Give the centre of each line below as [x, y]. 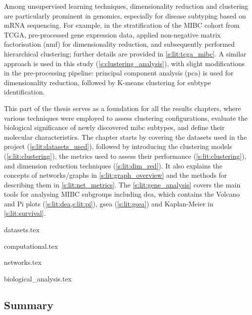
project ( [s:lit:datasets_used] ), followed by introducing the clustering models [118, 146]
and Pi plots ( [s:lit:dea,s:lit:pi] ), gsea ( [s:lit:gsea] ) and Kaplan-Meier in [109, 203]
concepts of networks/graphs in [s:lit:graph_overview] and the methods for [116, 175]
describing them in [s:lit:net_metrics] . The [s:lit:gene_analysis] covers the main [122, 184]
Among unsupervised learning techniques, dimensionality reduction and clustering [126, 6]
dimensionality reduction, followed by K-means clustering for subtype [107, 82]
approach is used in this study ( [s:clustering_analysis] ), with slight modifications [125, 63]
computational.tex [31, 246]
